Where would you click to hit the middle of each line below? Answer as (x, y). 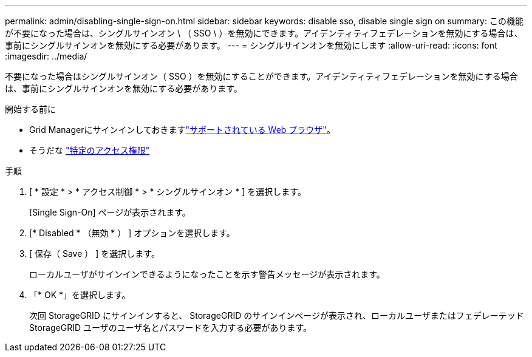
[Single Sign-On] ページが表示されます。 (110, 212)
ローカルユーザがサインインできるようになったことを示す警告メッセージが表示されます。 (207, 274)
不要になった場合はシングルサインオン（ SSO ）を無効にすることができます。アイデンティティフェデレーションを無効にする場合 (261, 76)
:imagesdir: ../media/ (46, 56)
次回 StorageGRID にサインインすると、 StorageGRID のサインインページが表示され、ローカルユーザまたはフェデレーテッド (277, 315)
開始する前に (30, 109)
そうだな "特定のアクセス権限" (90, 150)
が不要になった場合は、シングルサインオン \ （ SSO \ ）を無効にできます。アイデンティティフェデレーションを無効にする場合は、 (264, 33)
